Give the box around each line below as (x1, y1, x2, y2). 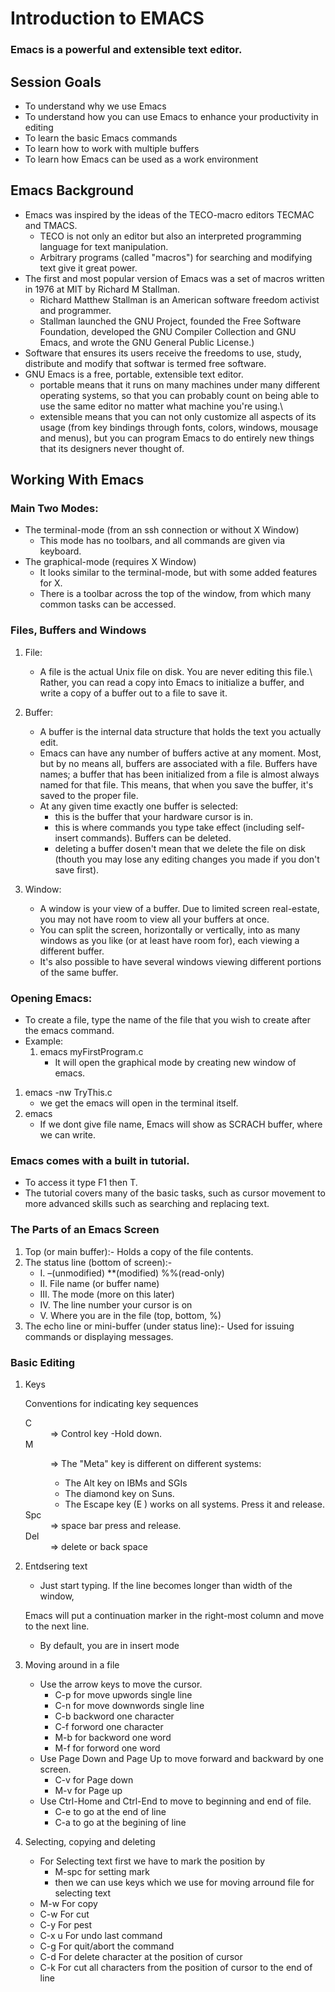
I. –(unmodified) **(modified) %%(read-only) (39, 1267, 225, 1279)
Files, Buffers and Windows (10, 623, 147, 637)
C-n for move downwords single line (54, 1699, 205, 1711)
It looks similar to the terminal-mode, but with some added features (39, 567, 318, 579)
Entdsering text (24, 1560, 88, 1572)
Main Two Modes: (10, 502, 99, 516)
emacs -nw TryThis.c (24, 1087, 113, 1099)
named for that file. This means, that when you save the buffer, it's (39, 778, 314, 791)
